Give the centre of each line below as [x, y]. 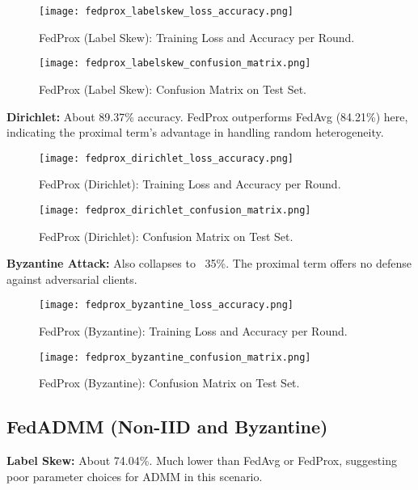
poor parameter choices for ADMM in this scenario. [135, 476]
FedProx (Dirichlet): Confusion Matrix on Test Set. [166, 236]
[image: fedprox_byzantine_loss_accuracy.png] [166, 305]
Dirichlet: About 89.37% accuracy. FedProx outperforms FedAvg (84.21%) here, [207, 116]
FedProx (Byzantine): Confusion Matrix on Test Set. [169, 383]
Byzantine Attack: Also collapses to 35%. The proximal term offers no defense [209, 263]
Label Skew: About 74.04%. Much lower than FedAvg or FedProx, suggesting [202, 460]
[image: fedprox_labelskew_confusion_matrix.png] [175, 63]
